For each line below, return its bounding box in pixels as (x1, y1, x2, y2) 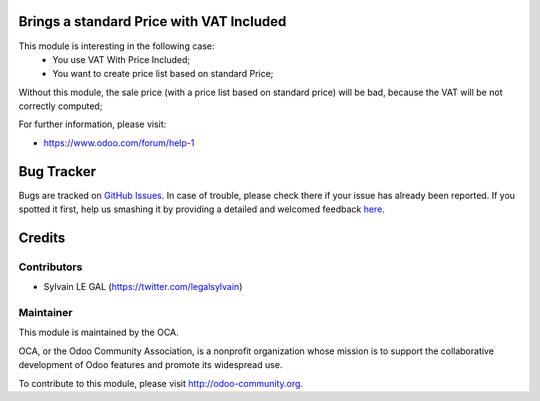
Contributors (18, 260, 83, 274)
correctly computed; (18, 100, 103, 112)
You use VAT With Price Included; (52, 53, 191, 65)
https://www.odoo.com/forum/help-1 (43, 136, 195, 149)
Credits (18, 229, 66, 246)
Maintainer (18, 306, 73, 320)
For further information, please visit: (18, 118, 167, 130)
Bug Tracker (18, 163, 97, 180)
